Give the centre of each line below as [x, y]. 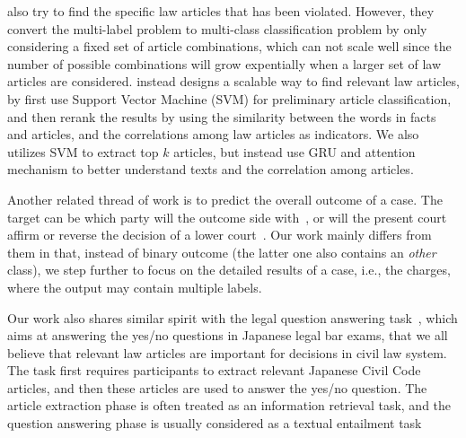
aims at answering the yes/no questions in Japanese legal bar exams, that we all [228, 335]
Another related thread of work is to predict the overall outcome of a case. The [225, 199]
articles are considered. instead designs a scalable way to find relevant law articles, [233, 81]
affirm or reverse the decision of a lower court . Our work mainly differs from [220, 235]
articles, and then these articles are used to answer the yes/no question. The [217, 387]
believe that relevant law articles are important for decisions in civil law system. [227, 352]
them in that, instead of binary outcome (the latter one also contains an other [222, 252]
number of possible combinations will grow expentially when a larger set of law [224, 63]
